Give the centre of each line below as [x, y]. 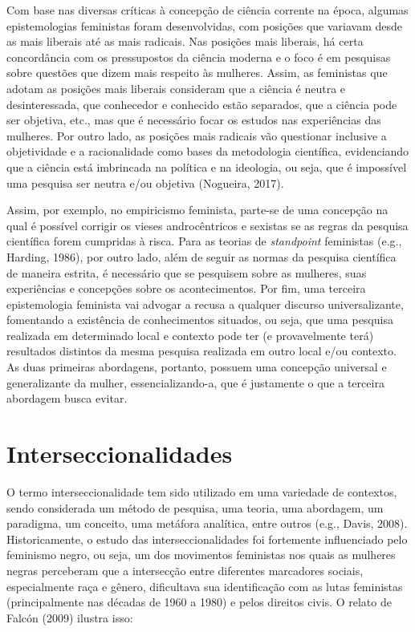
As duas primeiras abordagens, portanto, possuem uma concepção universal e [197, 367]
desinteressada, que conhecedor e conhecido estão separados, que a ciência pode [202, 104]
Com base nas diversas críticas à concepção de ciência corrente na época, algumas [207, 10]
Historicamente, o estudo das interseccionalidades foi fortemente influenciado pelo [207, 539]
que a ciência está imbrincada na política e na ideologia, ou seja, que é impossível [207, 166]
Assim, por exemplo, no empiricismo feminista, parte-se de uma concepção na [197, 210]
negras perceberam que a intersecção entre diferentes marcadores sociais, [185, 570]
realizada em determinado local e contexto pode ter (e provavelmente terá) [190, 335]
